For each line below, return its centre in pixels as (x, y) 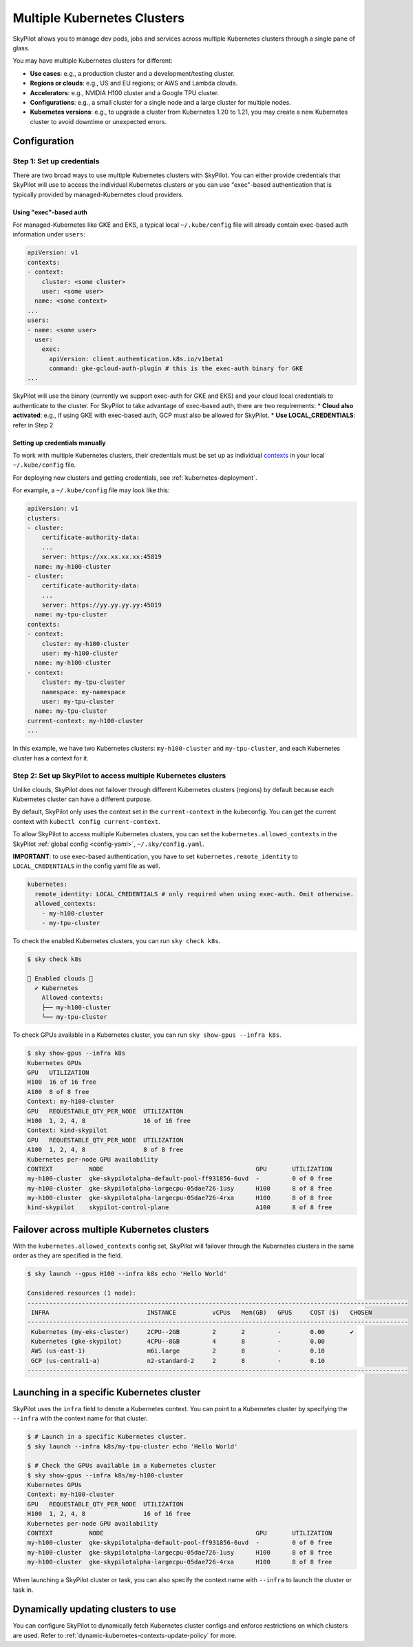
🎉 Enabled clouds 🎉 (60, 978)
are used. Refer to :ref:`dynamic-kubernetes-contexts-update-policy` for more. (125, 1635)
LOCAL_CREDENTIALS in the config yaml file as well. (87, 866)
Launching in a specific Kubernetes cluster (107, 1392)
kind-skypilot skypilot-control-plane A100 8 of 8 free (180, 1208)
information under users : (49, 234)
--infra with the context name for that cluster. (80, 1418)
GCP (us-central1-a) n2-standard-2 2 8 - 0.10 (178, 1361)
